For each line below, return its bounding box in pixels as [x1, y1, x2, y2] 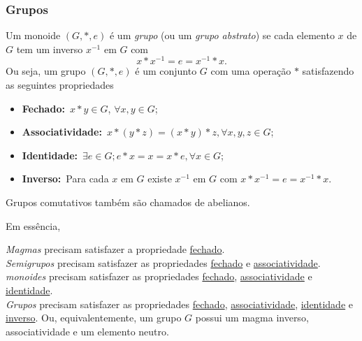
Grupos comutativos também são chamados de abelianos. [6, 195, 250, 210]
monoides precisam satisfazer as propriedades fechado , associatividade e [6, 269, 312, 284]
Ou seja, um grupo [6, 64, 86, 78]
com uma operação [210, 64, 291, 78]
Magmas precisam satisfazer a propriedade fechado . [6, 242, 225, 256]
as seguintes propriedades [6, 78, 114, 92]
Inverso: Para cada [22, 171, 109, 186]
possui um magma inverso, [195, 310, 309, 325]
